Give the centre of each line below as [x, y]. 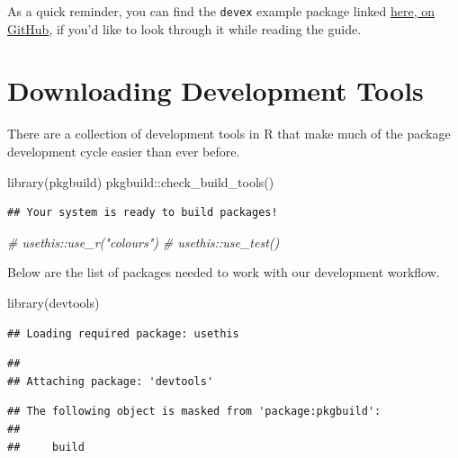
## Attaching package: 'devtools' [111, 381]
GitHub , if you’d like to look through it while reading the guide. [184, 28]
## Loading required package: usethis [123, 333]
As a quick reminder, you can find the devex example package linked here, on [221, 11]
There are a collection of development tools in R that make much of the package [229, 134]
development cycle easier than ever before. [124, 151]
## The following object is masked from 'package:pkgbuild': [194, 412]
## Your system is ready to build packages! [143, 213]
